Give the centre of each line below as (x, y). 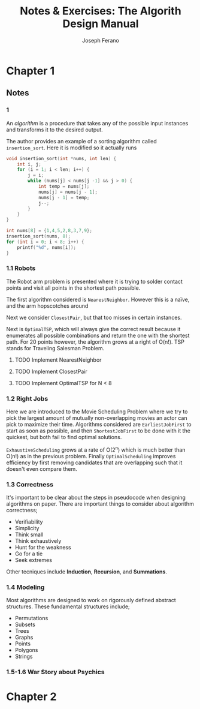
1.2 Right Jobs (27, 398)
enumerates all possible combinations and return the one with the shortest (98, 335)
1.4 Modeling (25, 587)
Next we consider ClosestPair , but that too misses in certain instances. (94, 317)
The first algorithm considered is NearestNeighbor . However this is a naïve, (98, 299)
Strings (24, 657)
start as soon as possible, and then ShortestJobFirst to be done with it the (98, 431)
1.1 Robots (21, 268)
